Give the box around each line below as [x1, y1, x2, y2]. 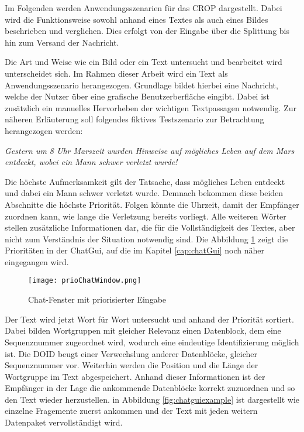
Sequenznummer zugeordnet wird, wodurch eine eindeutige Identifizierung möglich [5, 335, 299, 348]
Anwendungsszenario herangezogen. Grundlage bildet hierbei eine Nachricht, [5, 78, 278, 91]
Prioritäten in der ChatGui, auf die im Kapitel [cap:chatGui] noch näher [5, 244, 264, 256]
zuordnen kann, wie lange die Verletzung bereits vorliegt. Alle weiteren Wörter [5, 210, 286, 222]
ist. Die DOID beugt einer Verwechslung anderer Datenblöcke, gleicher [5, 347, 258, 359]
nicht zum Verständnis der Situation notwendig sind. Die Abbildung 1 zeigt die [5, 232, 288, 245]
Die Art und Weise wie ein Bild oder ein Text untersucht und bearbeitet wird [5, 56, 282, 68]
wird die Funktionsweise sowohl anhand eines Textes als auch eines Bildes [5, 13, 268, 25]
